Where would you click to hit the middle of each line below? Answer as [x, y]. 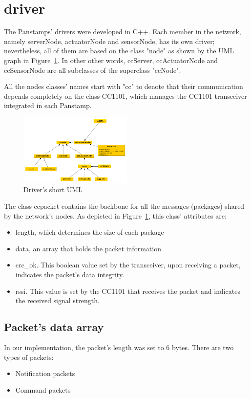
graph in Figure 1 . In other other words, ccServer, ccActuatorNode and [111, 60]
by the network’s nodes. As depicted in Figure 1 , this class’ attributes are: [115, 215]
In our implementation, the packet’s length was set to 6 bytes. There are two [119, 347]
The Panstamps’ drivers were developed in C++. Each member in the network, [123, 32]
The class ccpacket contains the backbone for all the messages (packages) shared [124, 206]
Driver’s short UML [53, 189]
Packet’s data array [54, 327]
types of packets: [29, 357]
